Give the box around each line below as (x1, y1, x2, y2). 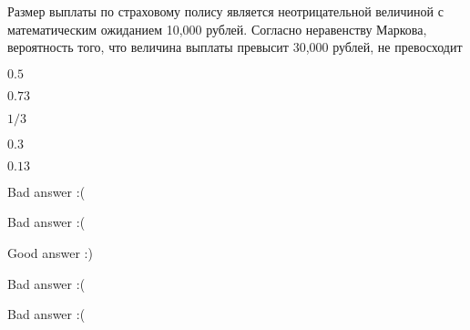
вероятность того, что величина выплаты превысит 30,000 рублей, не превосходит (7, 37, 463, 57)
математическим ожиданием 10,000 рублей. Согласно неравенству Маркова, (7, 19, 427, 38)
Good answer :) (7, 242, 93, 262)
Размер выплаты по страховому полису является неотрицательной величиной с (7, 2, 444, 20)
